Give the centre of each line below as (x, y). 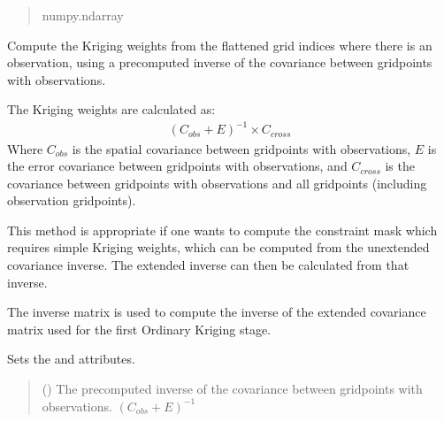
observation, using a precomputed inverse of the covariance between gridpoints (220, 62)
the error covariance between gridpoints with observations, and (177, 166)
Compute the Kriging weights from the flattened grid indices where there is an (220, 45)
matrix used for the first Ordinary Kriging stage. (139, 329)
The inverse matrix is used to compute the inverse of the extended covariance (217, 312)
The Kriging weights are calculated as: (111, 109)
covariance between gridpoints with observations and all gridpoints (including (217, 183)
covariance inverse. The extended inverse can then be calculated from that (208, 265)
